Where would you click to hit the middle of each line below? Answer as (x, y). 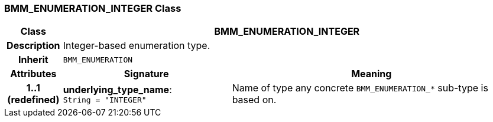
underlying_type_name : (117, 89)
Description (33, 46)
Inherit (33, 60)
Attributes (33, 74)
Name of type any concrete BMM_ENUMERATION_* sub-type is (360, 88)
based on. (254, 100)
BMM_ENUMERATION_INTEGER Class (93, 8)
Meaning (372, 74)
